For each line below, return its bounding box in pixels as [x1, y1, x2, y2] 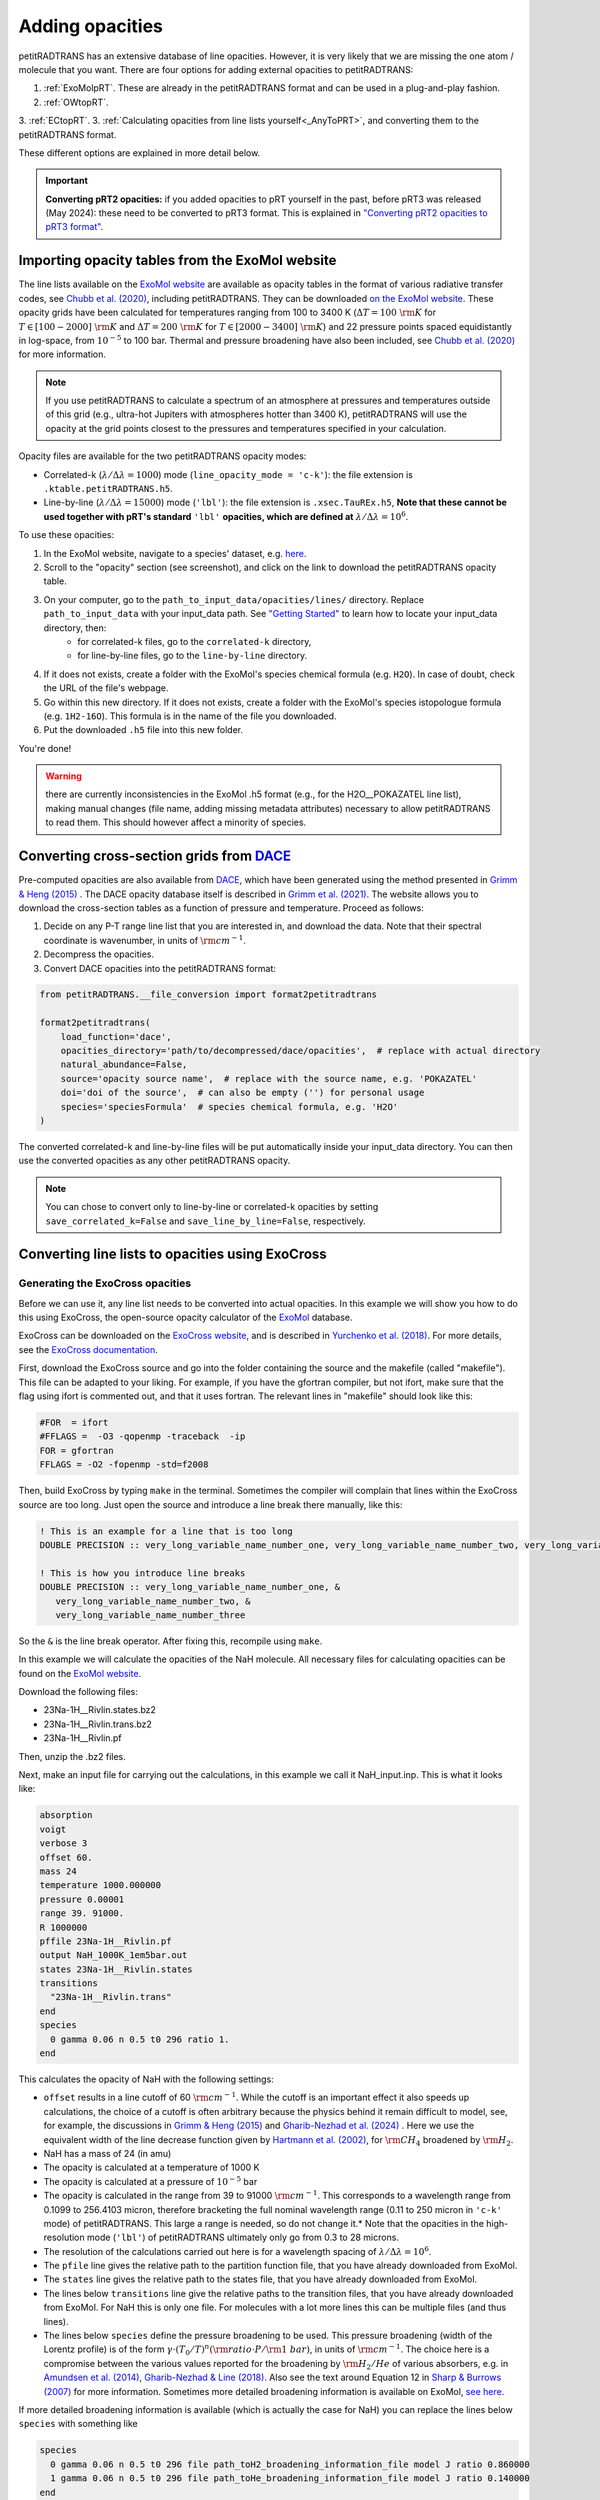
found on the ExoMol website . [18, 1667, 142, 1679]
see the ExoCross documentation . [18, 1343, 159, 1355]
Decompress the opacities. [43, 948, 155, 960]
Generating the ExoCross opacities [18, 1276, 192, 1290]
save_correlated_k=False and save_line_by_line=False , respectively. [45, 1215, 367, 1227]
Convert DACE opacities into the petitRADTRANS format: [43, 962, 277, 974]
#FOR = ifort [39, 1417, 109, 1429]
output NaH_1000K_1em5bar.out [39, 1950, 188, 1961]
